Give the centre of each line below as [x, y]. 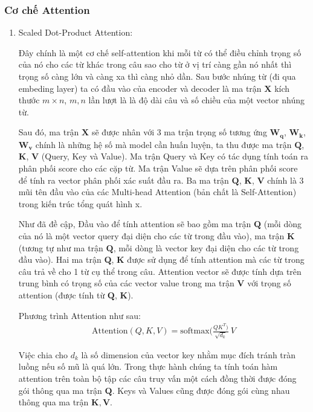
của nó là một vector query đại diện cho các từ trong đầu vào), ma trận [151, 235]
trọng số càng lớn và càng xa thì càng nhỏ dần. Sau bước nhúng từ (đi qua [157, 76]
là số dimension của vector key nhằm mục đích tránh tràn [189, 354]
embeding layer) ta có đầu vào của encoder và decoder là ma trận [140, 88]
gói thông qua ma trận [60, 390]
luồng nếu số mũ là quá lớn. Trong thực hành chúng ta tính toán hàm [148, 366]
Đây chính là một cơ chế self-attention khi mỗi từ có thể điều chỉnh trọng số [160, 52]
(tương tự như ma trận [61, 247]
